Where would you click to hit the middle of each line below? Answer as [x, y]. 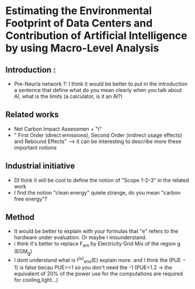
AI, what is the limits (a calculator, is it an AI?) [68, 96]
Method [20, 217]
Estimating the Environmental [79, 11]
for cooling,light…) [36, 280]
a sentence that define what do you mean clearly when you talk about [98, 90]
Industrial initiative [40, 166]
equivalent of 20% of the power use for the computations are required [98, 274]
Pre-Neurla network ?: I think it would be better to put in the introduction [101, 84]
